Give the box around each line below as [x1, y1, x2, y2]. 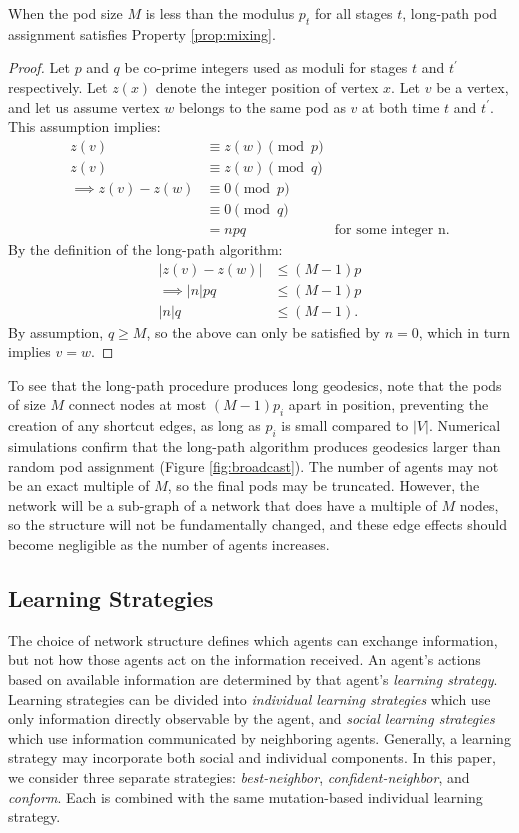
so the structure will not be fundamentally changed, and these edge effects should [8, 514, 507, 535]
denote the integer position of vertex [155, 76, 379, 97]
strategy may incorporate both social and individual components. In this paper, [8, 747, 496, 768]
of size [8, 394, 46, 415]
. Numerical [428, 415, 501, 436]
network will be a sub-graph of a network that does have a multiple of [8, 494, 437, 515]
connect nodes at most [68, 394, 207, 415]
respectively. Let [8, 76, 108, 97]
